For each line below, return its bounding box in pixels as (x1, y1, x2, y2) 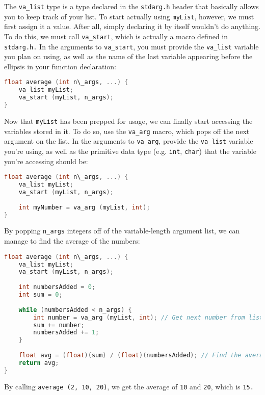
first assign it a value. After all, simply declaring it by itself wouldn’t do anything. (4, 21, 260, 32)
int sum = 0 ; (18, 291, 63, 298)
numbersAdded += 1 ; (33, 329, 99, 336)
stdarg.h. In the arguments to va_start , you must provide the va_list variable (4, 41, 259, 51)
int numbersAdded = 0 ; (18, 283, 96, 291)
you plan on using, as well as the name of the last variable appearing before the (4, 51, 253, 62)
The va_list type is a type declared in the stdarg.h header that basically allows (4, 1, 259, 11)
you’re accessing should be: (4, 155, 88, 166)
